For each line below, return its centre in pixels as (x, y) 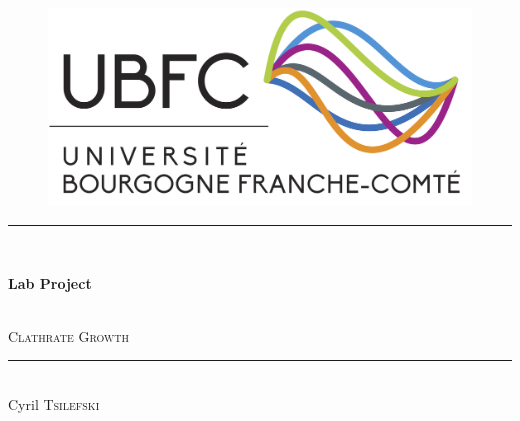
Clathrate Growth (69, 335)
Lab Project (50, 282)
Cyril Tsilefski (54, 403)
